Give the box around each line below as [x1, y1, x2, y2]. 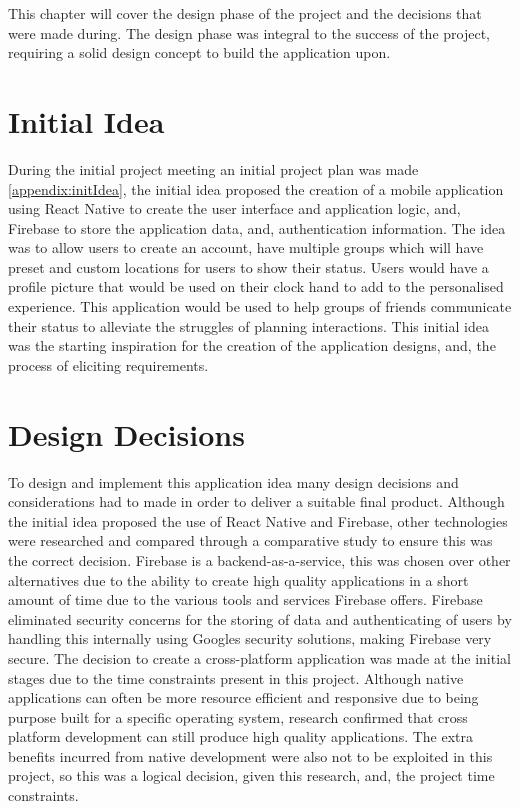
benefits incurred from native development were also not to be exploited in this [8, 745, 493, 766]
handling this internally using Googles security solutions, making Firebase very [8, 628, 492, 649]
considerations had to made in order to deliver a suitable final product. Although [8, 491, 505, 512]
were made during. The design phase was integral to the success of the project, [8, 22, 491, 43]
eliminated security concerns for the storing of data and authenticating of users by [8, 608, 512, 629]
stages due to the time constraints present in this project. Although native [8, 667, 464, 688]
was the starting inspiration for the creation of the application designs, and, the [8, 335, 496, 356]
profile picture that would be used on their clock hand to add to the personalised [8, 276, 504, 297]
